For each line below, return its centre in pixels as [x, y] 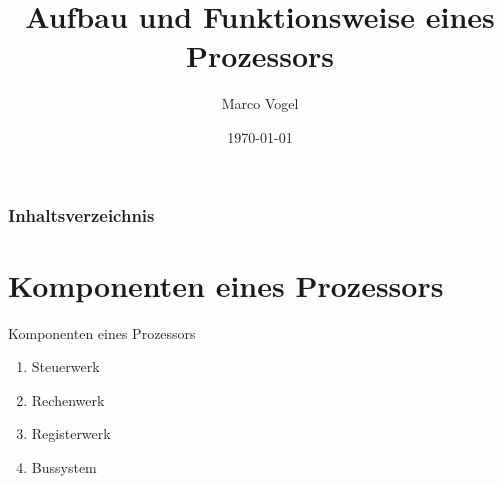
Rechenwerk [68, 399]
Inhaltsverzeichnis [81, 214]
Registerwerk [71, 433]
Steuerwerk [65, 366]
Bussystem [64, 466]
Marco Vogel [260, 103]
